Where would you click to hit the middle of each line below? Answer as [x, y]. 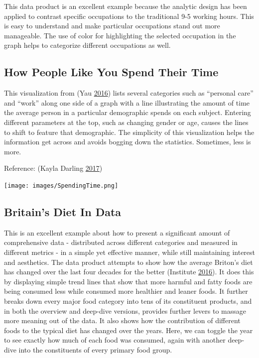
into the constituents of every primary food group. [95, 349]
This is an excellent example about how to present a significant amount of [117, 232]
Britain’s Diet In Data [63, 211]
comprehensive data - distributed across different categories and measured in [121, 242]
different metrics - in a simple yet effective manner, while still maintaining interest [130, 252]
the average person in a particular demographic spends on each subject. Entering [128, 112]
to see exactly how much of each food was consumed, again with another [115, 340]
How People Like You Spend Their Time [111, 72]
